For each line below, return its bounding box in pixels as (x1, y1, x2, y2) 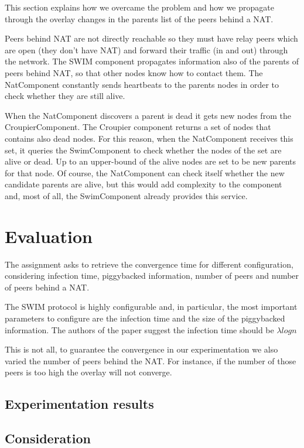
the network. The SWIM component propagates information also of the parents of (5, 55, 299, 67)
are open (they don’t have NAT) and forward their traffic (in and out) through (5, 43, 288, 56)
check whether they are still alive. (5, 90, 125, 102)
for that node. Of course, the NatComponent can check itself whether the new (5, 166, 285, 179)
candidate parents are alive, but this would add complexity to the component (5, 178, 282, 190)
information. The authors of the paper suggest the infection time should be (5, 323, 274, 336)
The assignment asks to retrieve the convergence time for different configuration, (5, 258, 293, 270)
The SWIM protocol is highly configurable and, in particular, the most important (5, 300, 298, 313)
